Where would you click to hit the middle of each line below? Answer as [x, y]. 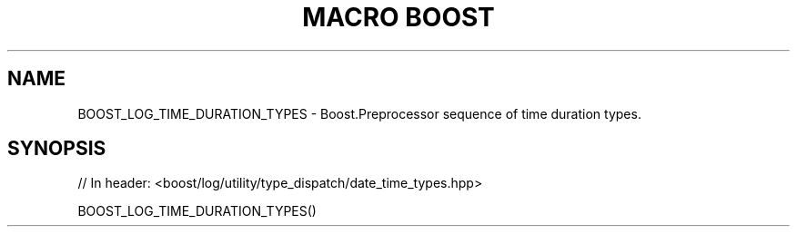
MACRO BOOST [398, 17]
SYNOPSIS [57, 149]
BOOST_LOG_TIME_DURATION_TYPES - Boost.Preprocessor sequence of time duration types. [359, 113]
